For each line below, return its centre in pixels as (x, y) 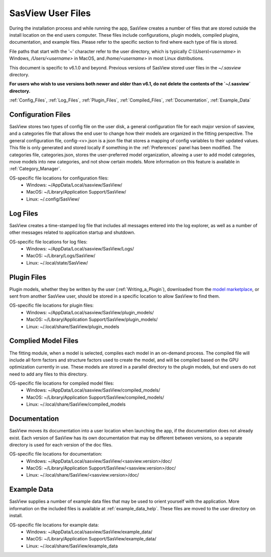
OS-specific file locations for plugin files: (51, 305)
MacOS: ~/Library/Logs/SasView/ (61, 256)
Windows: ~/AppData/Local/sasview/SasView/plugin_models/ (90, 312)
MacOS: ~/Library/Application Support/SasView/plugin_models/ (92, 320)
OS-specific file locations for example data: (54, 525)
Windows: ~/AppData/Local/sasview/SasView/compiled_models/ (93, 390)
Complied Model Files (44, 341)
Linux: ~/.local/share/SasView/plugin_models (73, 326)
